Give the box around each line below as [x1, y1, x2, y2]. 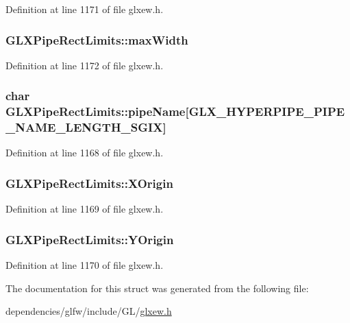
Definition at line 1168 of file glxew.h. [5, 145, 164, 160]
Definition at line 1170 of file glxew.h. [5, 258, 164, 272]
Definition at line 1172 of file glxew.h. [5, 58, 164, 72]
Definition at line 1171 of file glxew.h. [5, 2, 164, 16]
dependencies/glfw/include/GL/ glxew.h [5, 304, 172, 318]
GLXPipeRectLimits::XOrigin [5, 174, 173, 191]
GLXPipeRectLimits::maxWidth [5, 31, 188, 48]
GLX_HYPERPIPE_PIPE [188, 103, 345, 120]
